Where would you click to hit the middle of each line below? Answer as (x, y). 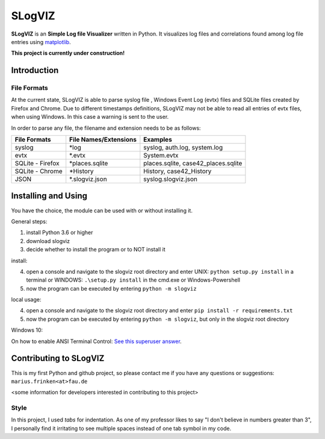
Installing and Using (49, 196)
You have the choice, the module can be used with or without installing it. (102, 210)
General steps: (29, 221)
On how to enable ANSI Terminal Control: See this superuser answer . (96, 341)
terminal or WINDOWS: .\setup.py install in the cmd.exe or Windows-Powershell (133, 280)
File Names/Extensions (103, 140)
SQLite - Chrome (39, 171)
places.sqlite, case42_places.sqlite (193, 163)
